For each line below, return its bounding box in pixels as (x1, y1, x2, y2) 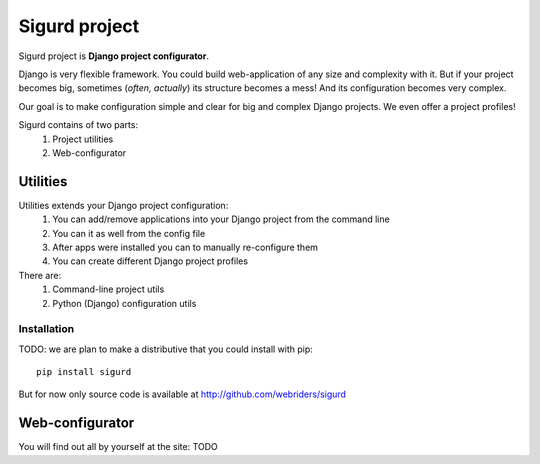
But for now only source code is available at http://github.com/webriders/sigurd (18, 388, 347, 400)
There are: (18, 269, 62, 281)
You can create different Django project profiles (52, 255, 249, 267)
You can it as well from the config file (52, 227, 206, 239)
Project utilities (52, 133, 114, 145)
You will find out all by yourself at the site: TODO (18, 441, 219, 453)
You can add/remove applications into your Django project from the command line (52, 213, 390, 225)
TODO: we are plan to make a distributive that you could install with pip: (18, 343, 314, 355)
